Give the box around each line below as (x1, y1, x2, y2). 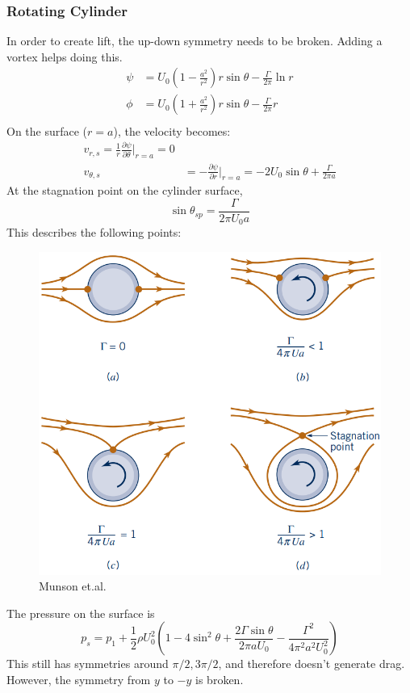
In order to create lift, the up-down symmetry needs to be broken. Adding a (6, 32, 383, 49)
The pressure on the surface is (6, 604, 155, 621)
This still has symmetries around (6, 655, 169, 672)
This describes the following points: (6, 224, 182, 241)
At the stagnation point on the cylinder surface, (6, 182, 243, 199)
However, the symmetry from (6, 670, 151, 687)
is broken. (195, 670, 244, 687)
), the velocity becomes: (113, 122, 231, 139)
